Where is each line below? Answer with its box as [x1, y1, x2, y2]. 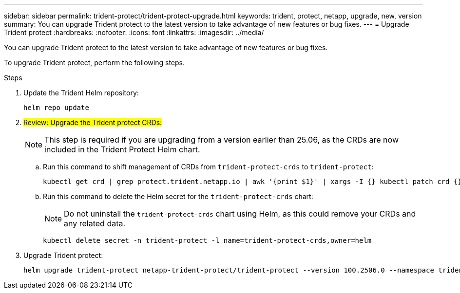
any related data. [64, 219, 126, 228]
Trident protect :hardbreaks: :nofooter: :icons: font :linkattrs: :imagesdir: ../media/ [4, 28, 264, 37]
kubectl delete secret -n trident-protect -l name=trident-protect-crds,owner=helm [43, 237, 372, 244]
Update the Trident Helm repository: [23, 89, 139, 97]
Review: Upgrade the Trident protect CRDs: [23, 118, 162, 127]
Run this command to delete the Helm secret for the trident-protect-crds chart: [43, 192, 313, 201]
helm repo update [23, 104, 89, 111]
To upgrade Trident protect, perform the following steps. [4, 58, 185, 67]
